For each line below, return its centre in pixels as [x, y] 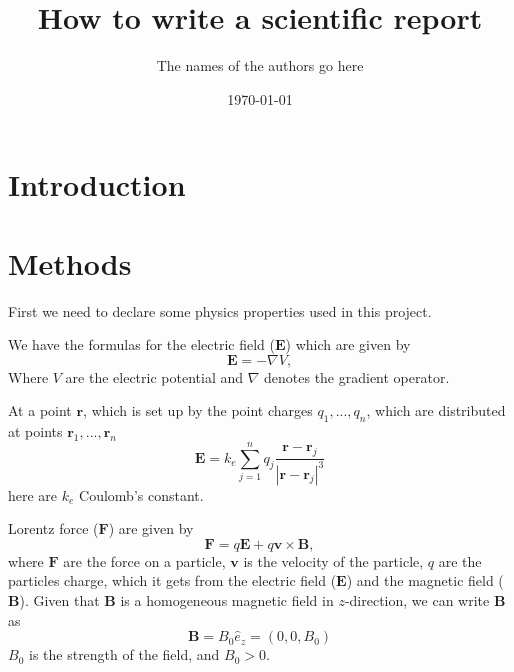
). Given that [59, 599]
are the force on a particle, [144, 560]
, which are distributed [436, 410]
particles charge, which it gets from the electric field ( [172, 580]
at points [35, 431]
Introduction [97, 184]
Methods [70, 262]
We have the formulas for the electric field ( [141, 344]
